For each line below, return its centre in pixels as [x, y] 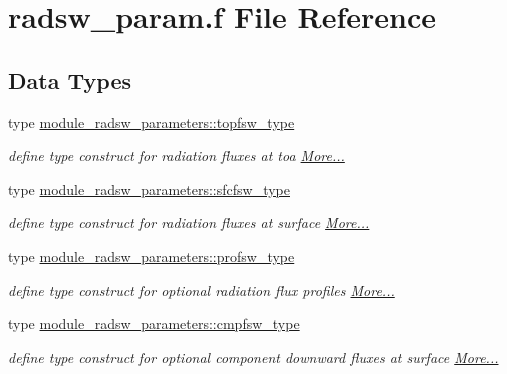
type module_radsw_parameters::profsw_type [151, 255]
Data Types [69, 79]
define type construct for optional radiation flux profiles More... [201, 289]
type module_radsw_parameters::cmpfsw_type [154, 323]
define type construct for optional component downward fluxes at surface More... [253, 356]
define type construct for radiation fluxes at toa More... [176, 155]
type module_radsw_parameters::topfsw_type [151, 121]
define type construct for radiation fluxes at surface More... [189, 222]
